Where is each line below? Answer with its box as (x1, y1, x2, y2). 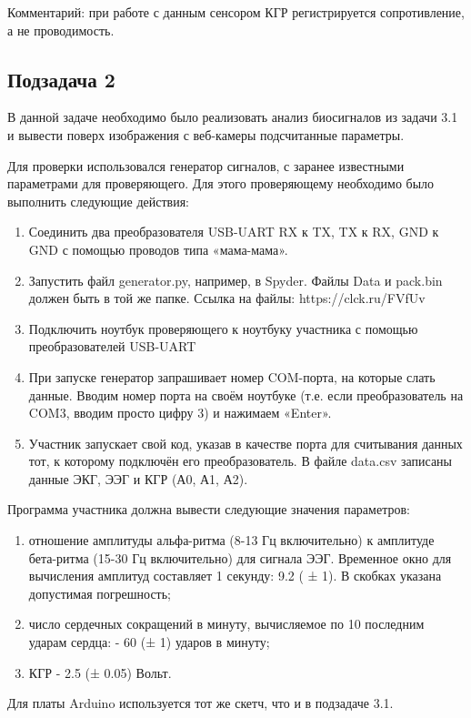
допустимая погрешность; (28, 583, 171, 602)
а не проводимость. (7, 20, 115, 39)
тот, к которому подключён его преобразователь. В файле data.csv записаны (28, 451, 452, 470)
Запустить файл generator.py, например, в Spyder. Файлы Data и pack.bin (28, 270, 443, 289)
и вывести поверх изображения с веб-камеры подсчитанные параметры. (7, 125, 405, 144)
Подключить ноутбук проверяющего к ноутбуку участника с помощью (28, 319, 418, 338)
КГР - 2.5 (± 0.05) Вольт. (28, 662, 172, 682)
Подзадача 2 (7, 65, 115, 93)
